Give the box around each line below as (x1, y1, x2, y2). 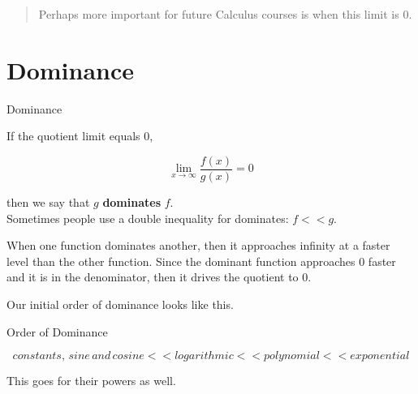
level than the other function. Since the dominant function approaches (6, 252, 356, 269)
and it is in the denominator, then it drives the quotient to (6, 268, 299, 285)
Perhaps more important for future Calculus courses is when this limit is (38, 6, 399, 22)
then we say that (6, 193, 90, 210)
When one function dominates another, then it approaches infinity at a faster (6, 237, 390, 254)
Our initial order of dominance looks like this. (6, 295, 234, 312)
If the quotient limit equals (6, 127, 140, 144)
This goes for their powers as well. (6, 372, 176, 389)
